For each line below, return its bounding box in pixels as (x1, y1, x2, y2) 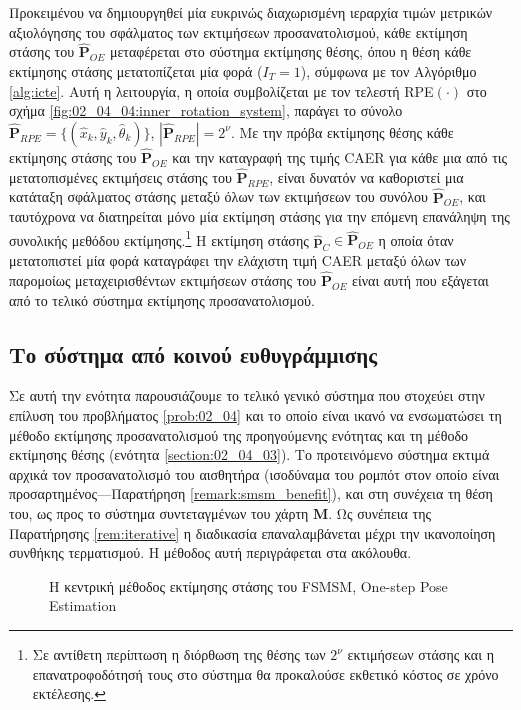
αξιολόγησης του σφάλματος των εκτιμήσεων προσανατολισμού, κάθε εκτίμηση (9, 21, 468, 42)
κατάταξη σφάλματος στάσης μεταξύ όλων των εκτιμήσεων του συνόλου (9, 186, 428, 207)
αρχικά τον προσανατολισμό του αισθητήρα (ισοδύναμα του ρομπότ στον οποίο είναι (9, 463, 500, 484)
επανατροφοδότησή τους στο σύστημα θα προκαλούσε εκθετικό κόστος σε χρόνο (32, 663, 499, 684)
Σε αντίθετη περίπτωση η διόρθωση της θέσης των (32, 644, 326, 664)
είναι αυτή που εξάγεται (352, 270, 489, 291)
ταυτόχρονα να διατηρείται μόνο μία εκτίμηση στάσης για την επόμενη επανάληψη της (9, 206, 510, 227)
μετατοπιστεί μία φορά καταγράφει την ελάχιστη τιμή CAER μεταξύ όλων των (9, 250, 467, 271)
